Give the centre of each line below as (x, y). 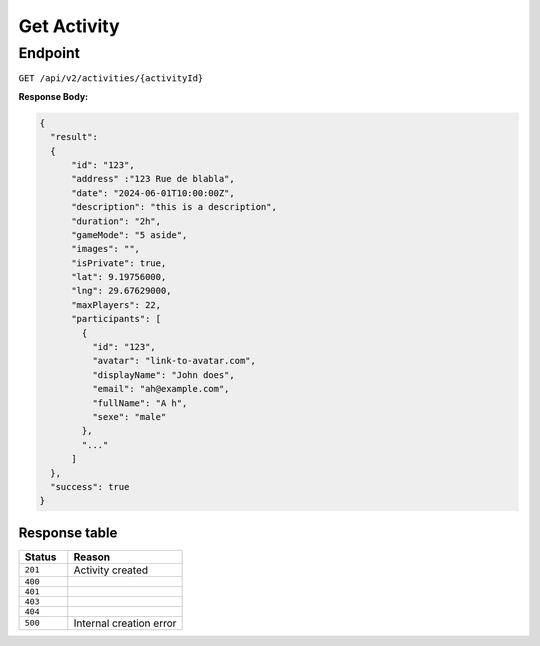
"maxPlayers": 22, (116, 304)
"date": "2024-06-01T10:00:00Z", (153, 193)
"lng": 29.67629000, (121, 291)
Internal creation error (125, 623)
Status (40, 557)
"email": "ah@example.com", (160, 389)
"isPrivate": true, (119, 263)
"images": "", (105, 249)
